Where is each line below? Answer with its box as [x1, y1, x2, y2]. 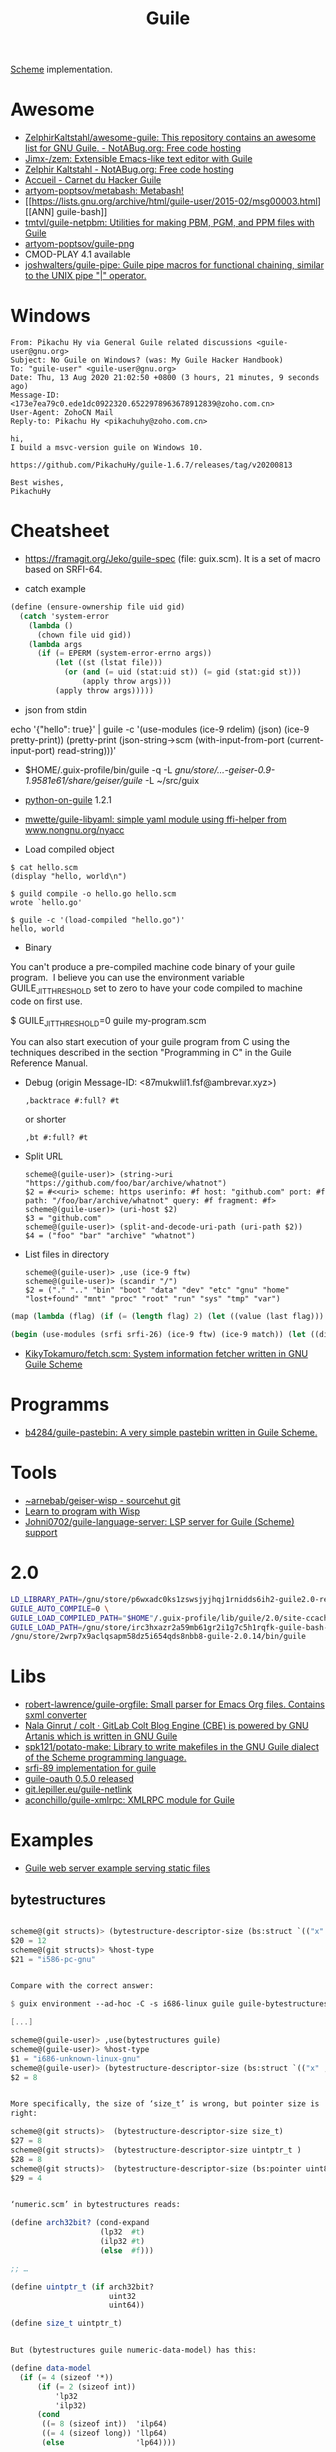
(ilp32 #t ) [99, 2237, 145, 2247]
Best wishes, [10, 478, 65, 488]
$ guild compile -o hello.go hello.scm [10, 888, 177, 899]
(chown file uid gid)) [36, 630, 132, 640]
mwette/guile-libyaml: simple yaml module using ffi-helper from [24, 813, 287, 825]
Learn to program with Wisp [24, 1505, 141, 1517]
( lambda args [28, 639, 83, 649]
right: [10, 2108, 38, 2119]
